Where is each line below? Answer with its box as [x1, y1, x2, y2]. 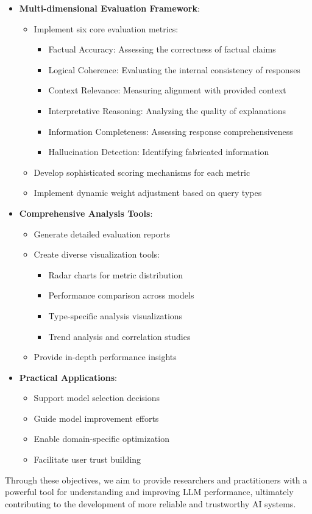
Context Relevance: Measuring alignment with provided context [48, 84, 286, 96]
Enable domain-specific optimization [34, 432, 169, 445]
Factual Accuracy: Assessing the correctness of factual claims [48, 43, 276, 56]
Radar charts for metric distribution [48, 268, 183, 281]
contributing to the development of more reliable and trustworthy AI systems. [5, 497, 296, 510]
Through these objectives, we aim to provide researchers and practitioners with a [5, 473, 308, 486]
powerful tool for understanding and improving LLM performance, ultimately [5, 485, 294, 498]
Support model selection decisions [34, 391, 160, 404]
